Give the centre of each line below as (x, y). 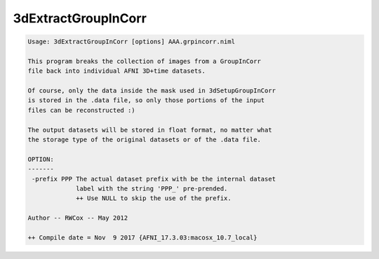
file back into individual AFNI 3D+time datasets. (117, 71)
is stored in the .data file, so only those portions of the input (146, 100)
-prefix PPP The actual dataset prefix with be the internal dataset (154, 179)
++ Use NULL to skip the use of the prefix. (154, 198)
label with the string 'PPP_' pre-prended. (152, 189)
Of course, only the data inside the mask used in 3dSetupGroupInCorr (152, 91)
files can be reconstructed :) (82, 110)
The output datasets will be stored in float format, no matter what (150, 130)
